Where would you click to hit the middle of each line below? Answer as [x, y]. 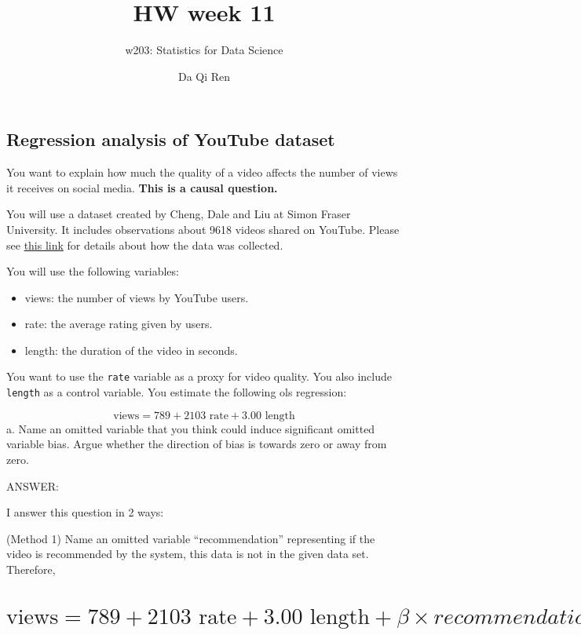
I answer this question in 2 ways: [85, 512]
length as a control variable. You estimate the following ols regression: [177, 392]
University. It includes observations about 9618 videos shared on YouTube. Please [203, 229]
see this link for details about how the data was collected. [145, 245]
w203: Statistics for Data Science [204, 50]
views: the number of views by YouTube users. [137, 297]
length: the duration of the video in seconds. [131, 350]
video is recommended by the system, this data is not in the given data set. [188, 554]
